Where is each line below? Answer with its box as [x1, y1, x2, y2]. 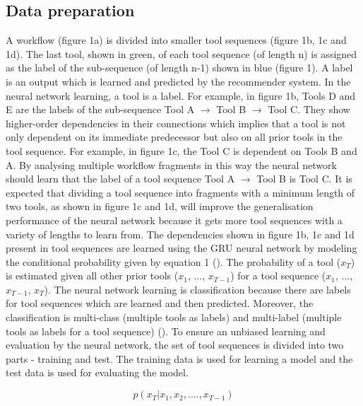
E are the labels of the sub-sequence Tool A [6, 102, 195, 117]
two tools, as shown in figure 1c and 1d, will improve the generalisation [6, 199, 314, 214]
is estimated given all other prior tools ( [6, 268, 179, 283]
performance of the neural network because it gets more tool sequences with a [6, 212, 343, 227]
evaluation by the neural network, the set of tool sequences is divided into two [6, 337, 344, 352]
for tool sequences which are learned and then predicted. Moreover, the [6, 296, 314, 311]
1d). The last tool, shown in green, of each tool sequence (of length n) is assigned [6, 46, 357, 61]
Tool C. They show [268, 102, 350, 117]
